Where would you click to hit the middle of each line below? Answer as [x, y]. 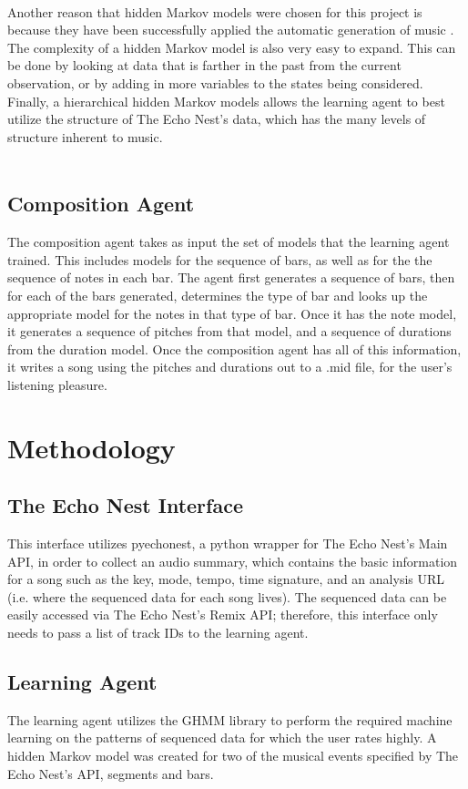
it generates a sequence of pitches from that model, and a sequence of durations [229, 331]
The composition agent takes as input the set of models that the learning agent [229, 242]
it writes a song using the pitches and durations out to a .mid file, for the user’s [230, 367]
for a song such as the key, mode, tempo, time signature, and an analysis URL [226, 579]
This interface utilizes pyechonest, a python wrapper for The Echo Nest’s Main [228, 543]
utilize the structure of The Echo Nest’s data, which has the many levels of [217, 119]
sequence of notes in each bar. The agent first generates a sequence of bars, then [231, 277]
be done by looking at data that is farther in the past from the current [204, 65]
